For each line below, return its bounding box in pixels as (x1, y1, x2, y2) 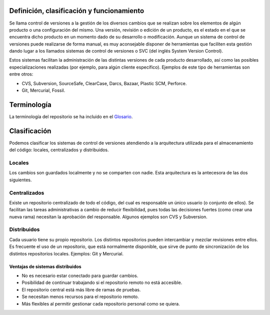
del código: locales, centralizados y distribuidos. (9, 147, 109, 153)
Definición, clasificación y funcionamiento (9, 7, 144, 15)
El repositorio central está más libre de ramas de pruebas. (21, 286, 141, 292)
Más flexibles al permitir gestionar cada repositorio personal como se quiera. (21, 300, 180, 306)
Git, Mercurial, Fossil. (21, 88, 65, 94)
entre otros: (9, 71, 33, 77)
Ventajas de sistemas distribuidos (9, 263, 82, 269)
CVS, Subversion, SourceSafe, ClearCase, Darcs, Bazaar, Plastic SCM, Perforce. (21, 80, 187, 86)
